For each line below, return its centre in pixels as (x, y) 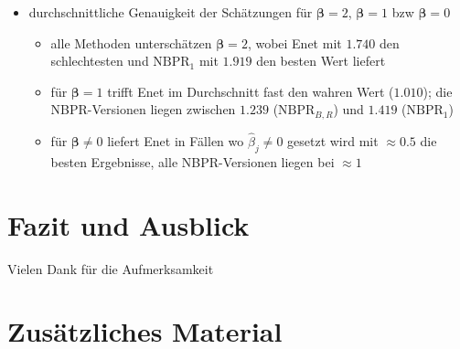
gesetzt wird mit (333, 141)
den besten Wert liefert (321, 61)
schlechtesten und (100, 61)
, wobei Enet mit (294, 42)
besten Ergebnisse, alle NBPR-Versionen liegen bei (193, 161)
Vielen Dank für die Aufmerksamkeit (111, 268)
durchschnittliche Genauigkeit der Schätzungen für (171, 12)
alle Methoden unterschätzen (131, 42)
